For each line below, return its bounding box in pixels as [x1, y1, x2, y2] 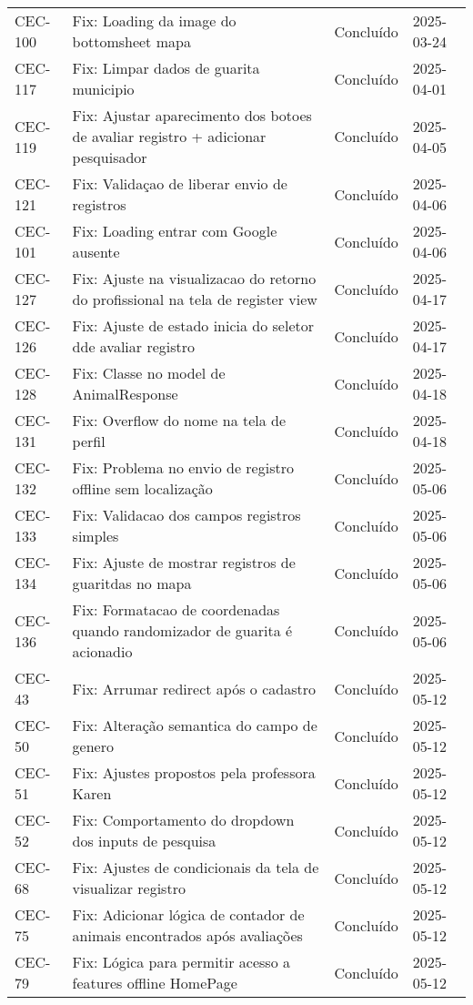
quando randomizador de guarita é [72, 620, 293, 641]
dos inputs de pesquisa [72, 830, 216, 851]
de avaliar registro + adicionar [72, 126, 267, 147]
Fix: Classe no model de [72, 362, 226, 383]
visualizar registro [72, 878, 186, 898]
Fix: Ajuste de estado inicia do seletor [72, 315, 315, 336]
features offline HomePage [72, 972, 237, 993]
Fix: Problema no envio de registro [72, 457, 294, 478]
